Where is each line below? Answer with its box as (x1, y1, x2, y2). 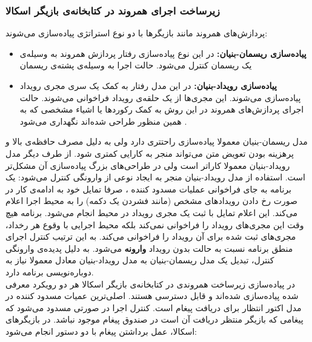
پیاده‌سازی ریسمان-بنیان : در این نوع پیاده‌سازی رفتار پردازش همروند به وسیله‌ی (19, 47, 307, 59)
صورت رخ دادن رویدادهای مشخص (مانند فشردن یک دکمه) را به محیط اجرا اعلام (5, 194, 297, 207)
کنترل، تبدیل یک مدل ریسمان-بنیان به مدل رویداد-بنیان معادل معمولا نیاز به (5, 254, 274, 266)
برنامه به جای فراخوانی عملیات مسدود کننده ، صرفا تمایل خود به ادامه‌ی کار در (5, 182, 291, 195)
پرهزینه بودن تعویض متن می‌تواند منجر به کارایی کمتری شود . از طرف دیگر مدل (5, 146, 294, 159)
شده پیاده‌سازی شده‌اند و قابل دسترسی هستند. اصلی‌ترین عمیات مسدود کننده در (5, 289, 299, 302)
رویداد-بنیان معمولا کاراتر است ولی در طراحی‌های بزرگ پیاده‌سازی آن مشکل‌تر (5, 159, 290, 171)
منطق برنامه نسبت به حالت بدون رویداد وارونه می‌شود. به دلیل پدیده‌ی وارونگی (5, 242, 293, 254)
